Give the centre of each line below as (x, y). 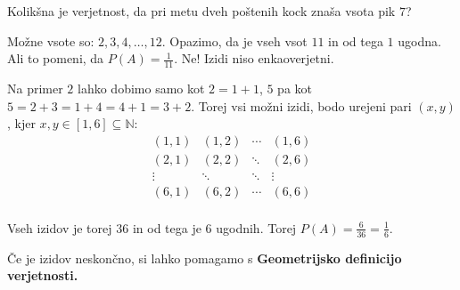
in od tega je (167, 227)
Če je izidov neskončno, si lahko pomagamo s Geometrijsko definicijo (205, 258)
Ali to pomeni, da (56, 58)
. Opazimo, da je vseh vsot (234, 40)
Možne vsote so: (51, 40)
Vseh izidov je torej (60, 227)
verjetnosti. (43, 275)
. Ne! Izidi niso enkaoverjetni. (254, 58)
